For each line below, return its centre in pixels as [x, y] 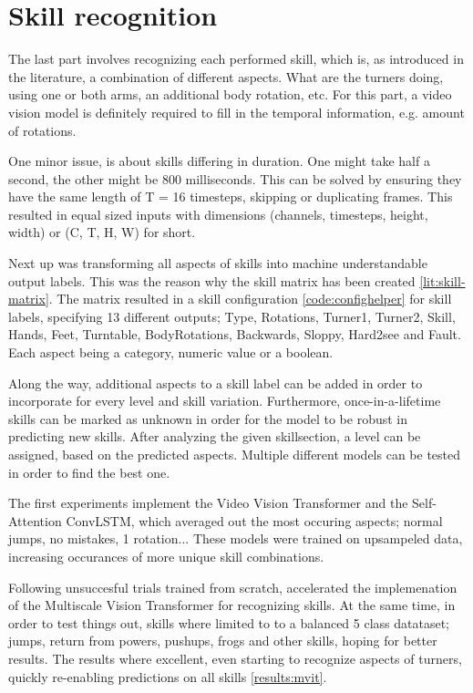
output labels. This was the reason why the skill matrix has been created [212, 280]
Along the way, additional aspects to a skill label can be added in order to [216, 383]
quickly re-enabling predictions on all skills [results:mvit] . [168, 676]
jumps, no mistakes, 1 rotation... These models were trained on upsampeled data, [236, 538]
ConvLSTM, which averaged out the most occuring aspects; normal [254, 520]
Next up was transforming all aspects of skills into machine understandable [218, 263]
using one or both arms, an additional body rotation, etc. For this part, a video [230, 94]
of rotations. [42, 130]
